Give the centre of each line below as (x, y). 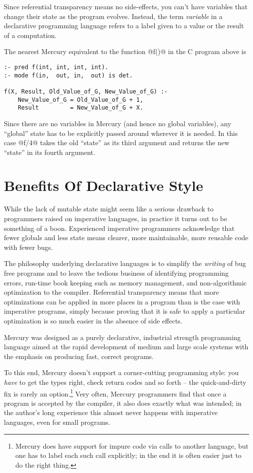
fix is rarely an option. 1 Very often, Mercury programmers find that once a (115, 393)
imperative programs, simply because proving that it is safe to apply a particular (125, 311)
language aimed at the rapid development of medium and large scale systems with (126, 347)
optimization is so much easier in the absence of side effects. (93, 320)
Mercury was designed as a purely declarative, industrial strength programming (122, 337)
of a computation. (30, 35)
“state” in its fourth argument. (50, 152)
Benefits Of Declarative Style (104, 185)
